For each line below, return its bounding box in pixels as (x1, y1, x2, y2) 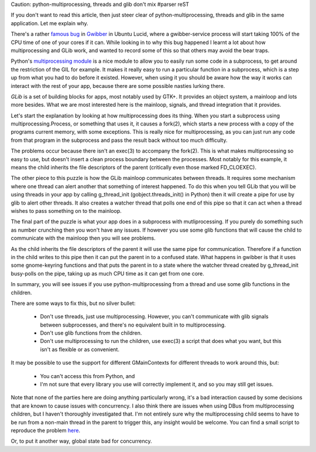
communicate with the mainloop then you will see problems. (11, 235, 156, 242)
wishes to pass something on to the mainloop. (11, 207, 122, 214)
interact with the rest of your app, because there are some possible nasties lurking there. (11, 82, 225, 89)
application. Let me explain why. (11, 19, 89, 26)
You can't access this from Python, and (40, 372, 135, 379)
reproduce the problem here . (11, 427, 81, 434)
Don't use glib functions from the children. (40, 329, 142, 337)
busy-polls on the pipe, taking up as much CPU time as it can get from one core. (11, 270, 205, 277)
